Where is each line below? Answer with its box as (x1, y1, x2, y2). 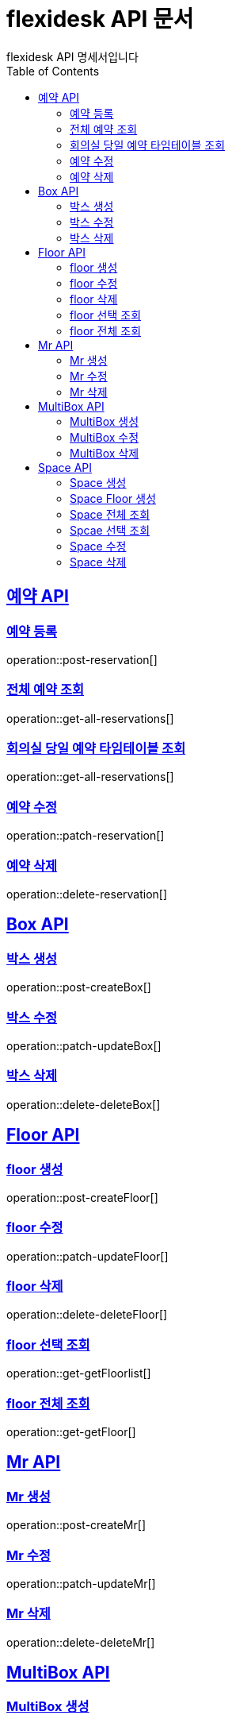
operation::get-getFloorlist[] (6, 1366, 151, 1381)
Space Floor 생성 (70, 491, 157, 505)
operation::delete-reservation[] (6, 887, 168, 901)
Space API (38, 460, 93, 474)
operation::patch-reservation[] (6, 829, 165, 843)
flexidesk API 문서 (6, 6, 194, 33)
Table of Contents (6, 64, 100, 78)
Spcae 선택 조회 (70, 523, 150, 537)
